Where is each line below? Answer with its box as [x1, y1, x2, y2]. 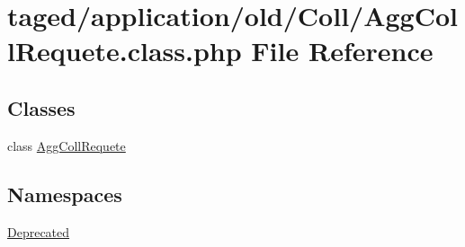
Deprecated [7, 222, 70, 241]
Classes [7, 93, 76, 121]
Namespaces [7, 180, 122, 207]
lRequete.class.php [7, 32, 242, 69]
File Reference [251, 32, 434, 69]
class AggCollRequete [7, 136, 126, 154]
